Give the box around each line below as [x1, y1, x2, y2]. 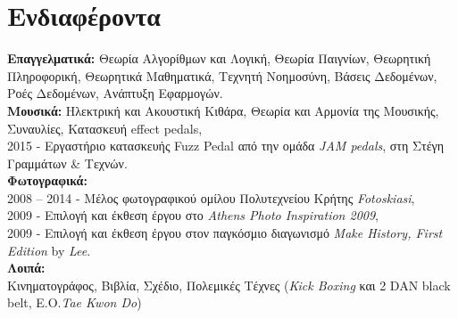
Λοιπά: [7, 258, 46, 277]
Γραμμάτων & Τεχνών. [7, 153, 128, 172]
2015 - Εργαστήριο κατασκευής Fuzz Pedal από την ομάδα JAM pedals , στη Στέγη [7, 136, 445, 155]
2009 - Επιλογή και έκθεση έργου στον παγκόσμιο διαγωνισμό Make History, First [7, 224, 443, 242]
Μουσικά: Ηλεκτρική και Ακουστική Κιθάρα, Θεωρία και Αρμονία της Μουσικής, [7, 101, 439, 119]
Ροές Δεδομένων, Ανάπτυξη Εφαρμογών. [7, 84, 223, 102]
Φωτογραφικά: [7, 171, 87, 190]
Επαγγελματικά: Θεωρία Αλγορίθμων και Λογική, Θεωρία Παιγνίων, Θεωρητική [7, 49, 431, 68]
